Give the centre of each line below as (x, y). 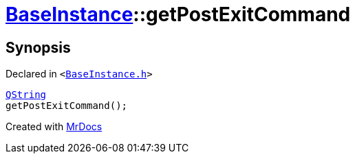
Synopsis (38, 47)
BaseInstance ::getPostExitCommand (178, 14)
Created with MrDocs (54, 127)
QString (26, 95)
